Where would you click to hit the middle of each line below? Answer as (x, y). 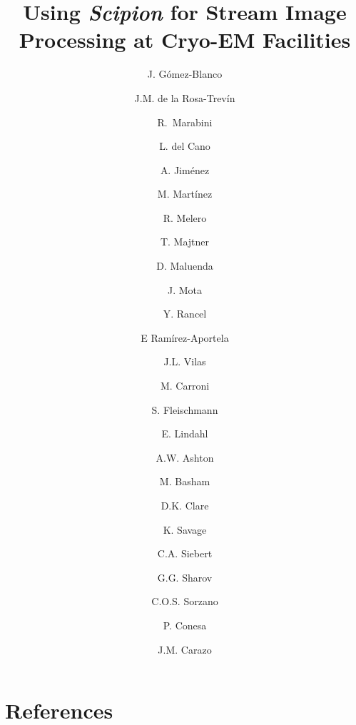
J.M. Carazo (185, 649)
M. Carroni (185, 386)
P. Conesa (185, 625)
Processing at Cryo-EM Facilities (185, 40)
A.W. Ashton (185, 457)
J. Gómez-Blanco (185, 74)
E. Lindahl (185, 434)
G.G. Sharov (185, 577)
